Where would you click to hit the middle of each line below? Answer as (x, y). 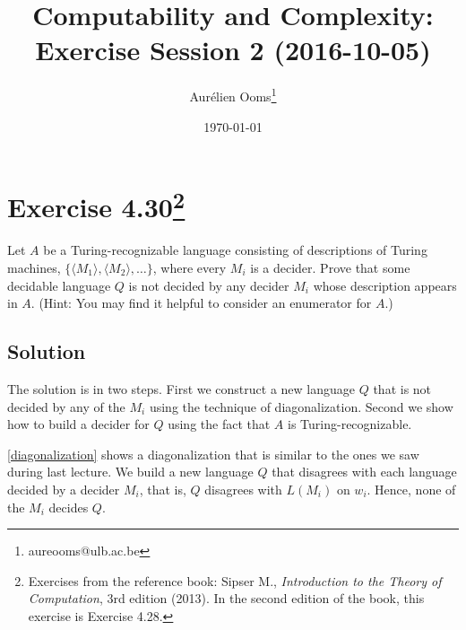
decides (69, 507)
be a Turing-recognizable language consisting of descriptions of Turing (235, 250)
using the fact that (219, 424)
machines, (34, 268)
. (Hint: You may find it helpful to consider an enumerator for (201, 303)
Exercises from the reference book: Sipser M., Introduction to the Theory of (235, 580)
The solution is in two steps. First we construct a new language (181, 389)
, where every (190, 268)
